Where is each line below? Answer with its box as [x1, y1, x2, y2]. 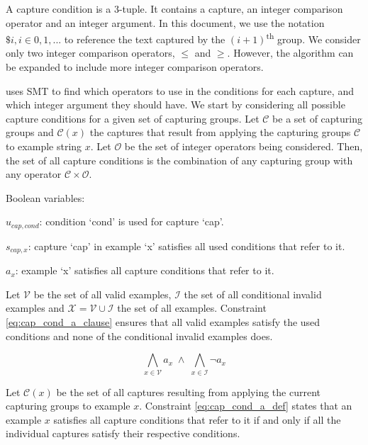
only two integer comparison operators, [6, 45, 175, 60]
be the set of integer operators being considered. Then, [124, 139, 363, 153]
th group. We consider [266, 30, 361, 46]
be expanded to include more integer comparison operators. [6, 60, 264, 74]
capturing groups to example [6, 398, 130, 413]
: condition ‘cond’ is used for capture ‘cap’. [39, 214, 224, 229]
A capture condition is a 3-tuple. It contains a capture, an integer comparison [6, 1, 343, 16]
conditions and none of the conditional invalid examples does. [6, 328, 273, 343]
